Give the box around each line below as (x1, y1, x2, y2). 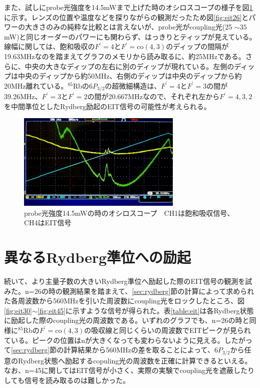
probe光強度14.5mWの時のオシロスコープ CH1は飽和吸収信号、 (24, 207, 234, 218)
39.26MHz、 (4, 91, 42, 102)
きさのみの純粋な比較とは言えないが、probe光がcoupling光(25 (32, 22, 232, 32)
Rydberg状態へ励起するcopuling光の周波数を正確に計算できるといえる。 (18, 355, 252, 365)
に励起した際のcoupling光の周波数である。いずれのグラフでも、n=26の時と (4, 315, 249, 325)
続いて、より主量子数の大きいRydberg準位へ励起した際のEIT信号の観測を (4, 275, 245, 286)
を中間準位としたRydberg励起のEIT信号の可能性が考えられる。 (4, 101, 211, 111)
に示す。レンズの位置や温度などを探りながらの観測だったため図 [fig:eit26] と (4, 12, 249, 22)
